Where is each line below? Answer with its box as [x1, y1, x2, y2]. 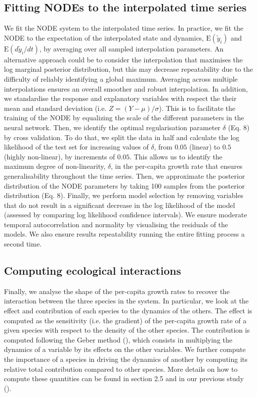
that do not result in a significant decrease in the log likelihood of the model [4, 199, 235, 210]
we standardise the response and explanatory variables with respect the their [4, 93, 237, 103]
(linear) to [189, 142, 220, 152]
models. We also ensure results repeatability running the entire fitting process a [4, 229, 245, 239]
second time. [4, 239, 42, 249]
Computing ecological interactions [4, 263, 181, 278]
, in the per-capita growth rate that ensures [111, 161, 243, 171]
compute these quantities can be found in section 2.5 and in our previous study [4, 373, 244, 384]
